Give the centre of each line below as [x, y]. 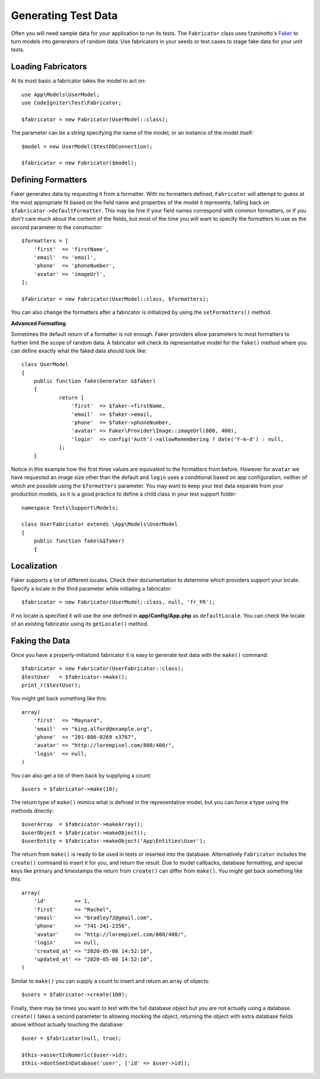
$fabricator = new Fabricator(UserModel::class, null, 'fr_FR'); [119, 602]
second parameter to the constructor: [57, 227]
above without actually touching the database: [68, 1024]
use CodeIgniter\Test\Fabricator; [71, 103]
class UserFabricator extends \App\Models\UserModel [100, 524]
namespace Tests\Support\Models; [70, 508]
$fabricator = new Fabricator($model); [79, 163]
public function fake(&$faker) [79, 541]
